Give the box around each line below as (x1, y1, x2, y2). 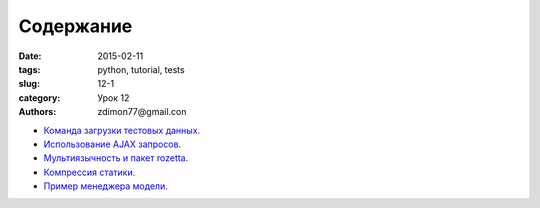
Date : (18, 50, 42, 62)
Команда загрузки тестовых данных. (43, 124, 201, 136)
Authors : (18, 106, 57, 118)
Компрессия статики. (43, 166, 136, 178)
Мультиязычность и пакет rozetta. (43, 152, 189, 164)
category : (18, 91, 61, 104)
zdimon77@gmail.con (97, 106, 187, 118)
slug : (18, 78, 40, 90)
